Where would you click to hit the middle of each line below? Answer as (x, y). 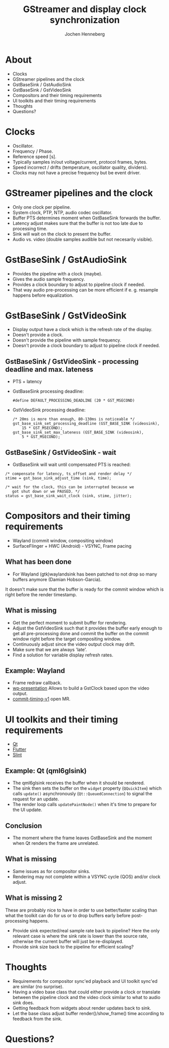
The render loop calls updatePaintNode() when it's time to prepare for (84, 804)
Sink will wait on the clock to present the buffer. (62, 234)
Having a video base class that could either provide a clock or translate (86, 992)
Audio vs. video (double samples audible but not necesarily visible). (83, 239)
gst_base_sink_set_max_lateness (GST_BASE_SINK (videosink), (78, 433)
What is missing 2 (34, 898)
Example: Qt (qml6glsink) (46, 771)
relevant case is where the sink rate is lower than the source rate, (80, 936)
